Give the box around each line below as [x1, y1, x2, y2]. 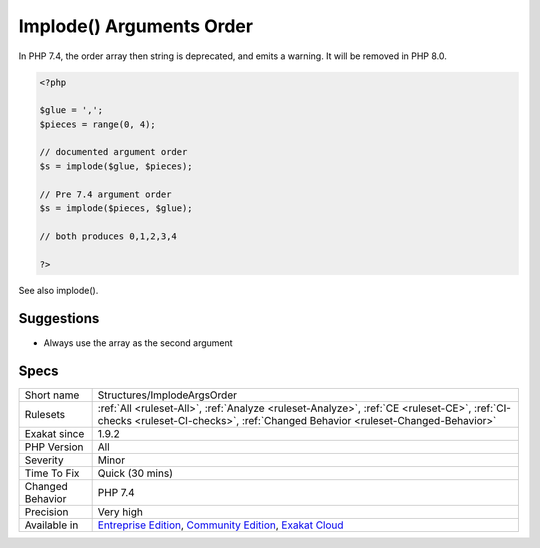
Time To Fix [24, 466, 80, 480]
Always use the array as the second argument [43, 336, 234, 349]
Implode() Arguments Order [18, 15, 254, 37]
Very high [97, 505, 144, 519]
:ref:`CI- [473, 401, 512, 415]
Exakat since [24, 427, 85, 441]
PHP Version [24, 440, 84, 454]
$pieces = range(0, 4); [39, 118, 157, 130]
